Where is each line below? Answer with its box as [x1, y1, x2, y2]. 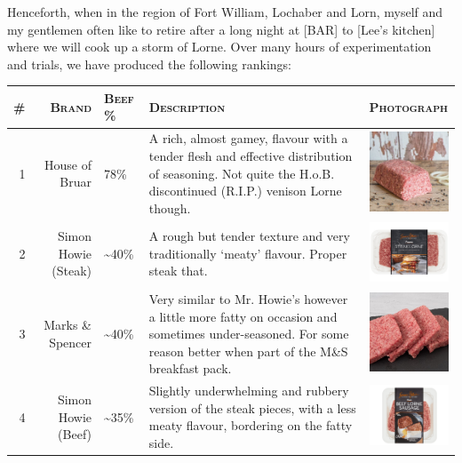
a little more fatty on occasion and [148, 307, 338, 325]
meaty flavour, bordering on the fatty [148, 416, 353, 435]
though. [148, 198, 191, 217]
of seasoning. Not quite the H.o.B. [148, 164, 335, 182]
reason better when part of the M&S [148, 341, 348, 360]
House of [44, 155, 92, 173]
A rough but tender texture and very [148, 227, 350, 245]
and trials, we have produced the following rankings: [7, 54, 291, 73]
